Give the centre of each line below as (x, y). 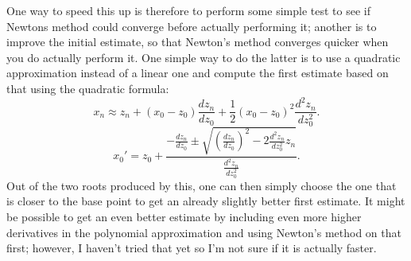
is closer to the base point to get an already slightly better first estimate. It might (206, 201)
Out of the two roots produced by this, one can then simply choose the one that (202, 185)
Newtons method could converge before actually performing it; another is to (192, 26)
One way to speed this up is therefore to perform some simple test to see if (188, 10)
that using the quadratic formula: (88, 88)
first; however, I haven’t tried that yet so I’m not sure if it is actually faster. (192, 248)
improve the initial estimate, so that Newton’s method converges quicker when (198, 42)
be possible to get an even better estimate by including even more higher (184, 216)
